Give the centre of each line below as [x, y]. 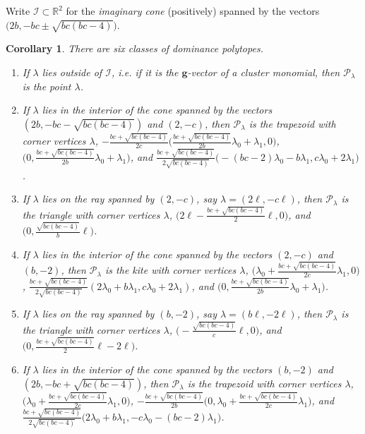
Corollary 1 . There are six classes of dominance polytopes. [134, 48]
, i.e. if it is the [145, 72]
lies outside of [72, 72]
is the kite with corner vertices [171, 270]
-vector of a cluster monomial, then [264, 72]
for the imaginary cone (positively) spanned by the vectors [193, 11]
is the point [47, 86]
